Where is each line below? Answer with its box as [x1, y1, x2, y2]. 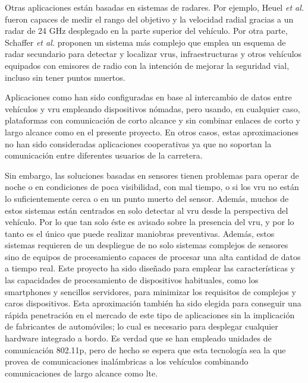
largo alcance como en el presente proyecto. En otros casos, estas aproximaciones [5, 125, 298, 138]
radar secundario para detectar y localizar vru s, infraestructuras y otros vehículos [5, 48, 302, 60]
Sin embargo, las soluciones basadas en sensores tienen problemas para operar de [5, 169, 299, 181]
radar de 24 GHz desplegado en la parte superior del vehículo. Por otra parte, [5, 24, 288, 37]
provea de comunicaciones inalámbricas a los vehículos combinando [5, 355, 249, 368]
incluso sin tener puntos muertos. [5, 71, 125, 83]
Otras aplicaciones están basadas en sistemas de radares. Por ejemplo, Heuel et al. [5, 1, 304, 13]
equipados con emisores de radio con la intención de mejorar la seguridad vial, [5, 59, 290, 71]
